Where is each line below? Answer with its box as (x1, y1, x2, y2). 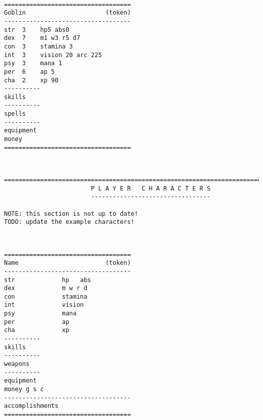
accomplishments (4, 402, 59, 410)
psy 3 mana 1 (4, 60, 62, 67)
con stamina (4, 293, 87, 300)
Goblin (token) (4, 9, 131, 17)
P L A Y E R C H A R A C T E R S (91, 184, 211, 192)
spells (4, 110, 26, 118)
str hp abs (4, 276, 91, 284)
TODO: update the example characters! (4, 218, 135, 226)
